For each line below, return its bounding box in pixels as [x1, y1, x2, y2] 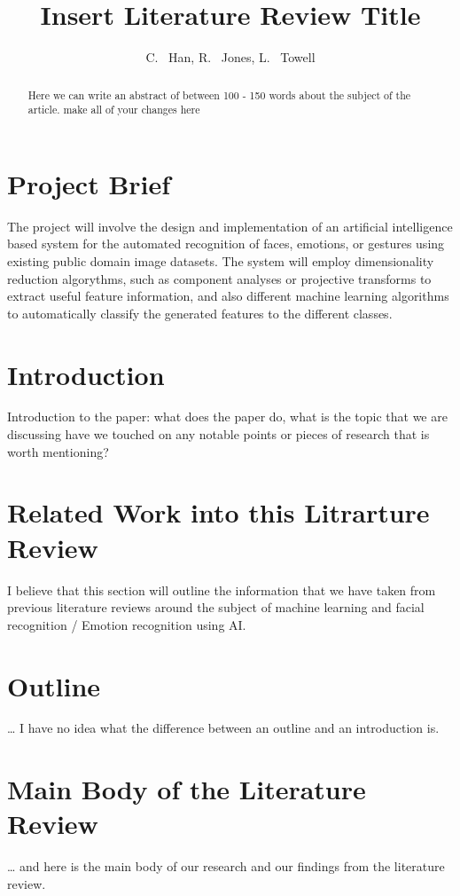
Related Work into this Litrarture [7, 494, 430, 531]
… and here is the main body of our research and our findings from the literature [7, 857, 445, 876]
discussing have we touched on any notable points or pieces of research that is [7, 425, 430, 444]
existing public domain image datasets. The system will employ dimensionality [7, 251, 434, 270]
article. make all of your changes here [27, 102, 200, 117]
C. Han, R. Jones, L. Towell [145, 48, 316, 67]
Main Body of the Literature [7, 771, 366, 807]
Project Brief [7, 165, 171, 201]
